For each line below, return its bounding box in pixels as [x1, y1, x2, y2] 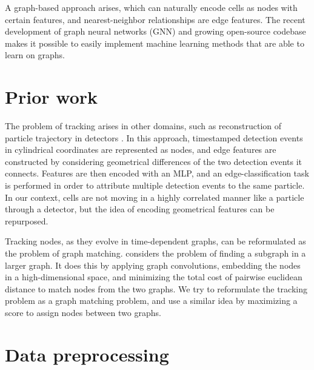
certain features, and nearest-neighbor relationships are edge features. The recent [5, 13, 306, 25]
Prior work [5, 84, 98, 109]
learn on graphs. [5, 49, 65, 61]
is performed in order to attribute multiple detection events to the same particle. [5, 179, 305, 192]
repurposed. [5, 214, 48, 227]
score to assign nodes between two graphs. [5, 306, 161, 318]
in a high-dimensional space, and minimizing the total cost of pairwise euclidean [5, 271, 302, 283]
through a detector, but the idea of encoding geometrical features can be [5, 203, 275, 215]
